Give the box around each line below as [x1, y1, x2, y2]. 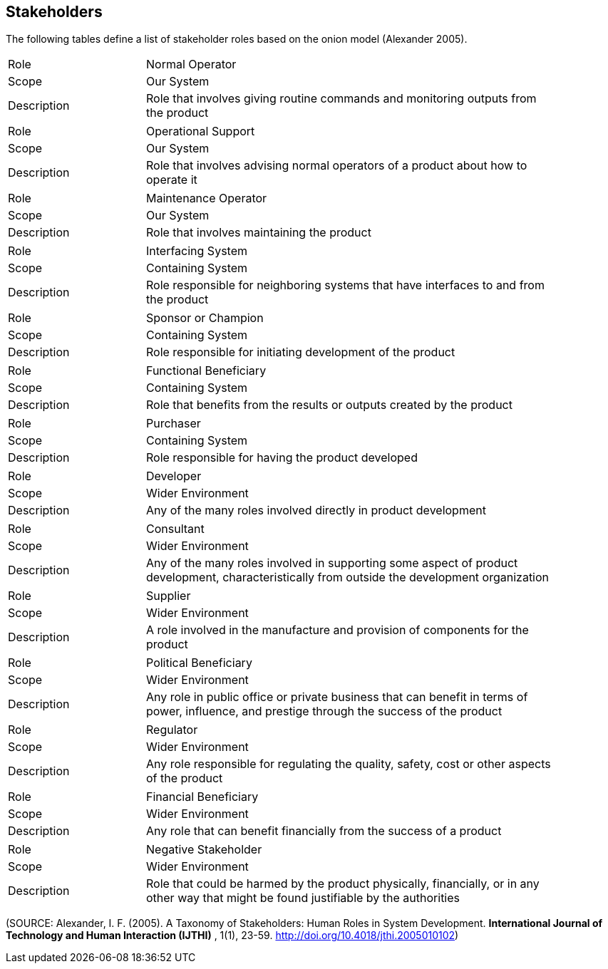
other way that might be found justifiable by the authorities [146, 891, 460, 906]
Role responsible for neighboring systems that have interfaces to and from [146, 278, 545, 293]
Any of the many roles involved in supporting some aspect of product [146, 556, 518, 571]
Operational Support [146, 124, 255, 139]
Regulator [146, 722, 198, 737]
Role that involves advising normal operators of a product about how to [146, 158, 527, 173]
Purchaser [146, 416, 201, 431]
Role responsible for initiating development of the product [146, 345, 455, 360]
